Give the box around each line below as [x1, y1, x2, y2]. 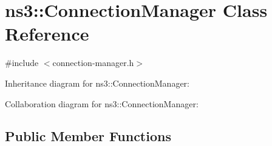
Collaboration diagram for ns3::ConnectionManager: [5, 97, 199, 110]
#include [5, 56, 39, 69]
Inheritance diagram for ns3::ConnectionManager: [5, 76, 189, 89]
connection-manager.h [52, 56, 134, 69]
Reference [5, 21, 89, 46]
